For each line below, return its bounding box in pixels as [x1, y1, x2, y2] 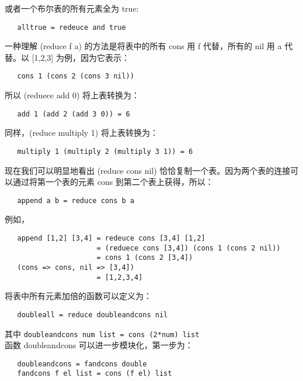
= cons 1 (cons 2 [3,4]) [96, 253, 193, 262]
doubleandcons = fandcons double [17, 359, 147, 368]
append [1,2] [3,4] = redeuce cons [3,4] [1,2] [17, 234, 206, 243]
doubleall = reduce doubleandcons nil [17, 310, 168, 319]
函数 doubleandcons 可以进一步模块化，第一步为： [5, 339, 193, 351]
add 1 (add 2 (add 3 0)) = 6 [17, 109, 130, 118]
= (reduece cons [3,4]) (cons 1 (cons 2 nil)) [96, 243, 281, 252]
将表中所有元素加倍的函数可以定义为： [5, 290, 152, 302]
